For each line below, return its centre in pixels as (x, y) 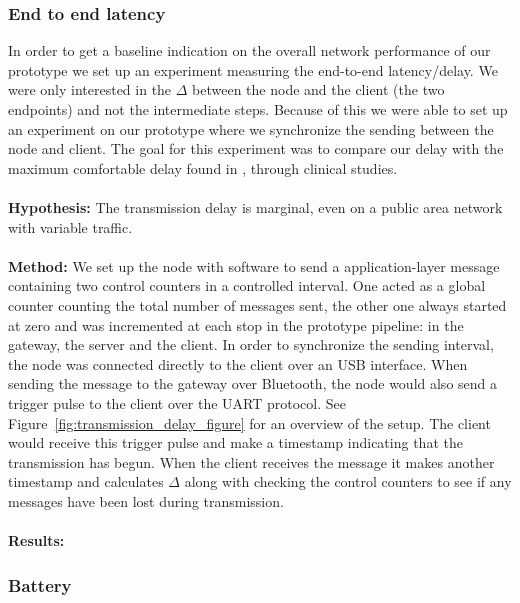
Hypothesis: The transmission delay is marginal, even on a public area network (255, 206)
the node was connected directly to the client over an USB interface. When (238, 363)
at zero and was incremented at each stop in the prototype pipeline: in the (236, 324)
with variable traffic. (70, 226)
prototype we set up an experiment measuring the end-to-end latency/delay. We (253, 69)
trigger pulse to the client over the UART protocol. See (177, 402)
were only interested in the (90, 89)
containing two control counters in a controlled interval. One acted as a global (247, 285)
